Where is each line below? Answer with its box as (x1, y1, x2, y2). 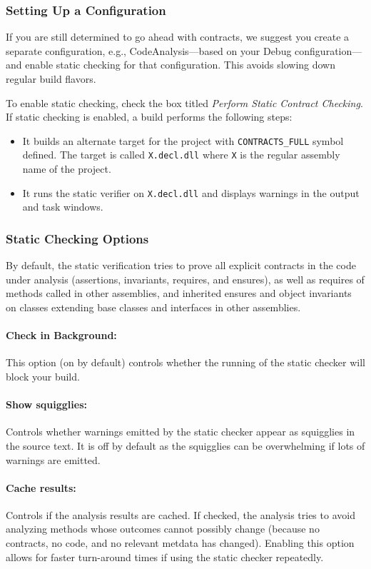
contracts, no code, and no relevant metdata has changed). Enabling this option (6, 535, 355, 550)
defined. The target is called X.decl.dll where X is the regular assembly (22, 147, 340, 162)
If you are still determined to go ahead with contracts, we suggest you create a (6, 29, 350, 44)
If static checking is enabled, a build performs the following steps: (6, 109, 293, 124)
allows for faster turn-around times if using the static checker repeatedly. (6, 549, 324, 564)
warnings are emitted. (6, 452, 101, 467)
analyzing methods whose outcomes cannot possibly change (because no (6, 521, 320, 536)
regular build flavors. (6, 71, 96, 86)
